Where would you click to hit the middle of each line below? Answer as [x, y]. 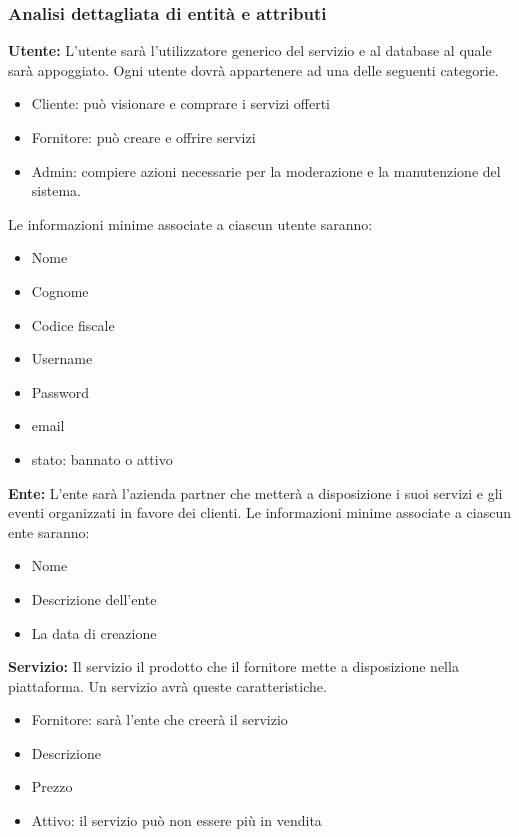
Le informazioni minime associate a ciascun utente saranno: [190, 223]
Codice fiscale [73, 324]
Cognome [60, 290]
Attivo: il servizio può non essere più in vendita [176, 820]
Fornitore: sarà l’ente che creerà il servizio [159, 719]
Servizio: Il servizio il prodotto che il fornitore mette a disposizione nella [233, 666]
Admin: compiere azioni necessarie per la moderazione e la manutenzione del [266, 170]
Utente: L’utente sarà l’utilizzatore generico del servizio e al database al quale [250, 50]
